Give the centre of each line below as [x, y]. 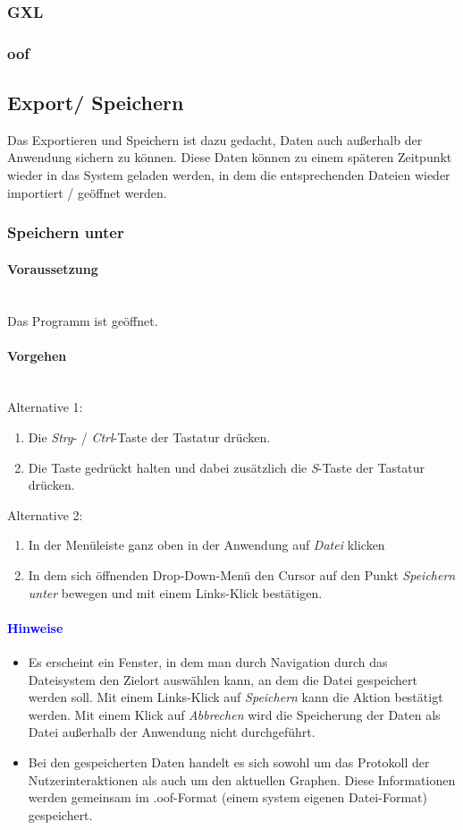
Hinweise [35, 627]
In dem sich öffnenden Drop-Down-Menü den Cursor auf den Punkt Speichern [242, 575]
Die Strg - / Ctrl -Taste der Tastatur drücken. [149, 437]
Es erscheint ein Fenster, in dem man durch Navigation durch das [208, 662]
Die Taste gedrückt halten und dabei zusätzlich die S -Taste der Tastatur [227, 467]
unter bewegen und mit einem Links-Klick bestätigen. [175, 592]
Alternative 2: [45, 514]
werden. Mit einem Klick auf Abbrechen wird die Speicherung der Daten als [234, 714]
